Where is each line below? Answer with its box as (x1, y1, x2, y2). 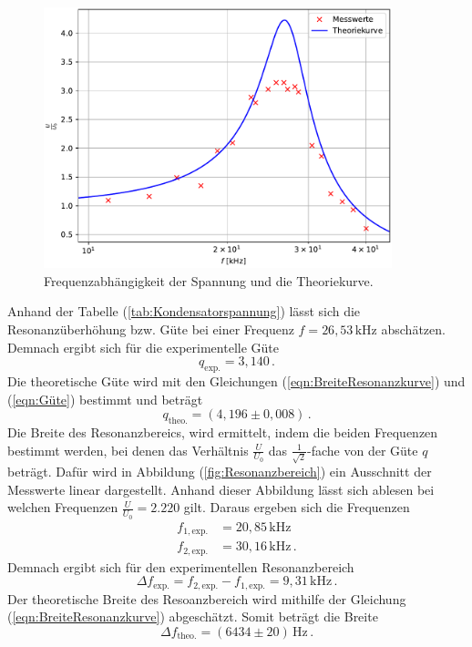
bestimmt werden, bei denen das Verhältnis (7, 440, 249, 459)
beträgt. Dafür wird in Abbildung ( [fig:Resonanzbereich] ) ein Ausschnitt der (7, 462, 432, 481)
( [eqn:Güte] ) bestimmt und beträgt (7, 389, 203, 408)
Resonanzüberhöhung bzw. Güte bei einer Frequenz (7, 319, 294, 338)
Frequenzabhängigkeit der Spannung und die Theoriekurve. (44, 271, 374, 290)
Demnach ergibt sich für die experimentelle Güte (7, 337, 279, 356)
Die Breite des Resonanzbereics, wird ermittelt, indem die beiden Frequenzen (7, 422, 438, 441)
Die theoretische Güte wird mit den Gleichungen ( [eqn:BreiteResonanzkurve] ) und (7, 371, 466, 390)
